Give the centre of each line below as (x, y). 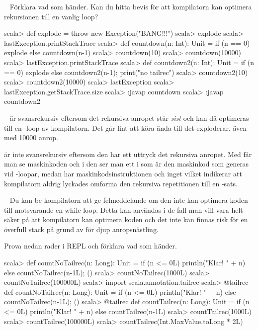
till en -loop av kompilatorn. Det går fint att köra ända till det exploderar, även (126, 127)
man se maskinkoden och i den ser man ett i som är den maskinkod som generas (127, 164)
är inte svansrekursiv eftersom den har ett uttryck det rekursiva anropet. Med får (128, 154)
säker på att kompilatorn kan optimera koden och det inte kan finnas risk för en (126, 219)
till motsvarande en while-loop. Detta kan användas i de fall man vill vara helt (124, 209)
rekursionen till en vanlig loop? (51, 16)
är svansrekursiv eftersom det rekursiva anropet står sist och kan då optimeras (129, 118)
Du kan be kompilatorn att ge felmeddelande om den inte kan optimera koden (129, 200)
